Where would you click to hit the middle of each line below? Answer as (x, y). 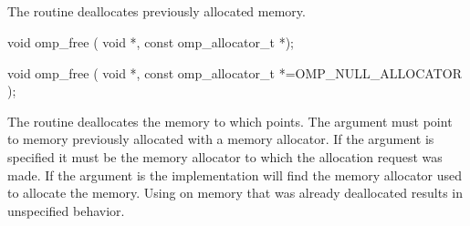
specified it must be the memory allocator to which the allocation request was (225, 156)
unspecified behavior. (66, 210)
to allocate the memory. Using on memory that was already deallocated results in (235, 193)
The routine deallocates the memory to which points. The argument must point (230, 121)
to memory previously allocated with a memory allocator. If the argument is (221, 139)
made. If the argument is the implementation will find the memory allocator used (235, 175)
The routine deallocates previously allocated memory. (157, 11)
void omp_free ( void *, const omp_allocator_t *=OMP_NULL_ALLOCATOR (235, 72)
